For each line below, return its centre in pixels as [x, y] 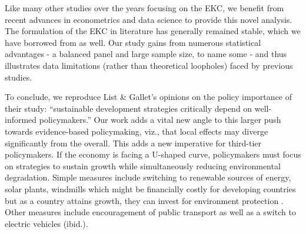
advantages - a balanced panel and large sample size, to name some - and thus [146, 54]
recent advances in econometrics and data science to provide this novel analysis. [149, 19]
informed [21, 120]
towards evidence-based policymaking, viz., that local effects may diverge [137, 131]
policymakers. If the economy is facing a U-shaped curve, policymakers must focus [153, 154]
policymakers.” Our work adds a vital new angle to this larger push [160, 120]
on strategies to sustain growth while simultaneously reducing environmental [143, 166]
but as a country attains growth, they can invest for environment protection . [144, 200]
